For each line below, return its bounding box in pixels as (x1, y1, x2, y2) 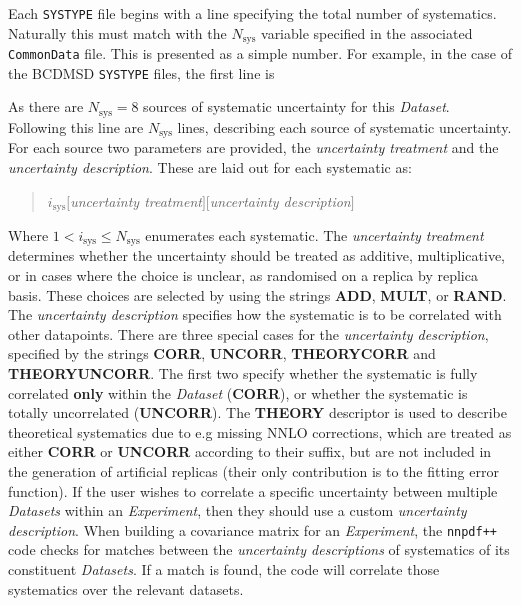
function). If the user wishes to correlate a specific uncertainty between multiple (8, 480, 498, 501)
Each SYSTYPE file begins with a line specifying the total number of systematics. (8, 3, 497, 23)
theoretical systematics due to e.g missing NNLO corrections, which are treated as (8, 421, 512, 442)
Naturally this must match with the (8, 22, 227, 43)
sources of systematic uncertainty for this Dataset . (143, 96, 450, 117)
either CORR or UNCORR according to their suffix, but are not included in (8, 441, 492, 462)
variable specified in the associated (261, 22, 473, 43)
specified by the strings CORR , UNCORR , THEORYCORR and (8, 343, 436, 364)
